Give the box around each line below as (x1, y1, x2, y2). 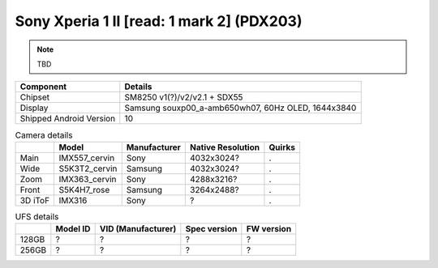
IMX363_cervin (58, 173, 117, 185)
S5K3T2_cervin (58, 163, 118, 174)
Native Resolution (189, 142, 260, 153)
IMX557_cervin (58, 152, 115, 164)
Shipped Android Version (19, 113, 116, 125)
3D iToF (19, 194, 50, 206)
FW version (246, 223, 292, 235)
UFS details (15, 211, 59, 222)
